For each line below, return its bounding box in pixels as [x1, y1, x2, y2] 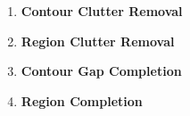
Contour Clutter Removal [21, 2, 183, 20]
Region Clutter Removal [21, 31, 175, 50]
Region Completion [21, 91, 143, 110]
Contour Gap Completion [21, 62, 182, 80]
